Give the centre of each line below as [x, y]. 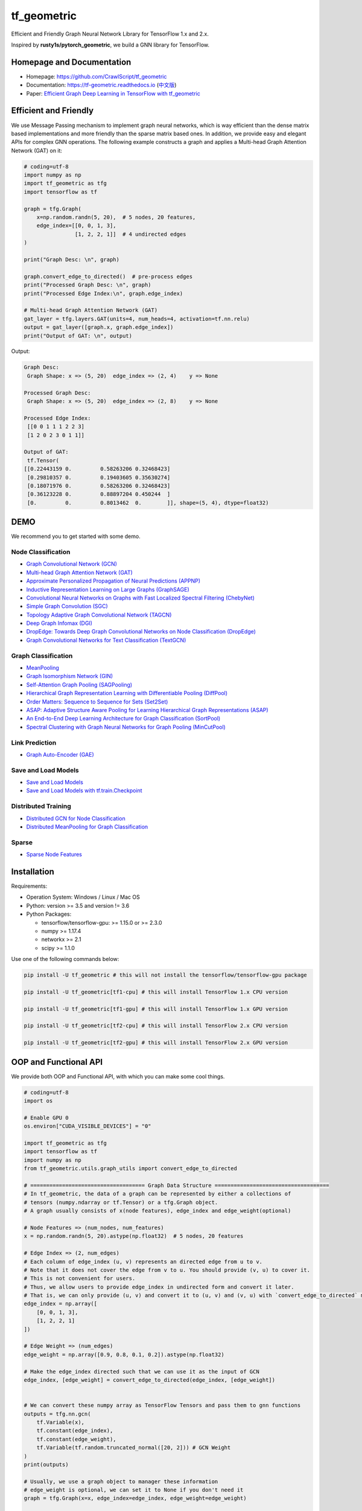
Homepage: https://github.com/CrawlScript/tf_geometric [97, 76]
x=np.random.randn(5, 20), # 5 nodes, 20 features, [116, 217]
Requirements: [29, 886]
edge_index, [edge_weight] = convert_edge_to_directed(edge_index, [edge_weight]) [150, 1380]
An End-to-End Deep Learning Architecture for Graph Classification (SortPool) [123, 719]
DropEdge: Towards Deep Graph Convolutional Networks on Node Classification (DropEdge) [141, 632]
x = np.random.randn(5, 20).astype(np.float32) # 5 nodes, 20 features [134, 1236]
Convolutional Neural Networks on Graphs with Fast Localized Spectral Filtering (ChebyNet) [140, 598]
